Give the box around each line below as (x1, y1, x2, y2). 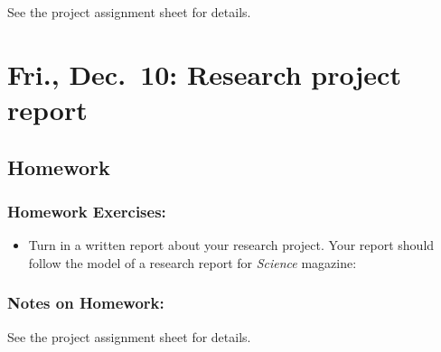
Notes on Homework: (7, 292, 164, 314)
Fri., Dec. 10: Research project (7, 55, 401, 92)
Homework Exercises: (7, 199, 166, 222)
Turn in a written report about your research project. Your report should (28, 236, 435, 255)
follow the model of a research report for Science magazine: (28, 253, 357, 272)
